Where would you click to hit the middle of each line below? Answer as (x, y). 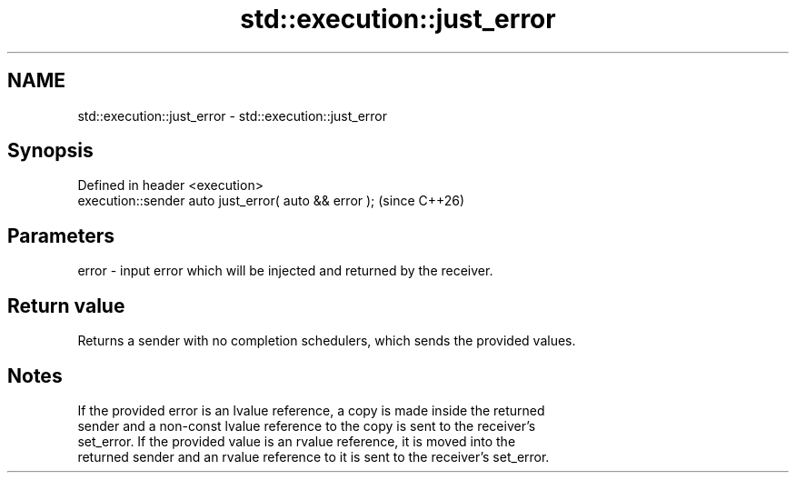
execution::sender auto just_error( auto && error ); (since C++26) (271, 201)
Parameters (61, 235)
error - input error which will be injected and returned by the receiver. (285, 271)
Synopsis (50, 151)
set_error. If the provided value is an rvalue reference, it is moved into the (297, 441)
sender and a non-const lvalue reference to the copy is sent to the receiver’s (307, 425)
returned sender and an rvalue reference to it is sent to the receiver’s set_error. (313, 456)
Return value (66, 305)
